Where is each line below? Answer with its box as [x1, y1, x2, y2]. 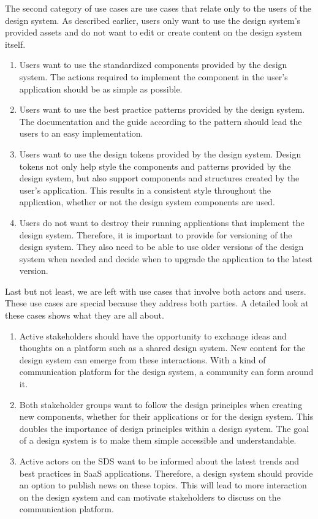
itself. [5, 37, 26, 50]
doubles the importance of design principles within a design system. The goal [19, 422, 309, 434]
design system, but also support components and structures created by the [19, 172, 300, 184]
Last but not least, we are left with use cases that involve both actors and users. [5, 284, 306, 297]
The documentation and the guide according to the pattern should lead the [19, 115, 302, 127]
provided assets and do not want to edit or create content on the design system [5, 26, 302, 39]
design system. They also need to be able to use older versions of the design [19, 240, 304, 253]
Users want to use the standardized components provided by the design [19, 58, 287, 71]
